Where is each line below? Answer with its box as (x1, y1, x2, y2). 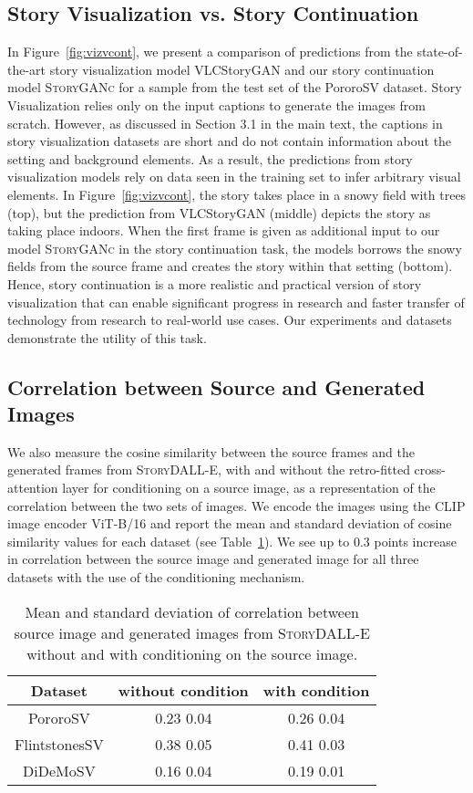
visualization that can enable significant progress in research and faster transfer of (7, 292, 465, 311)
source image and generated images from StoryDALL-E (14, 621, 370, 643)
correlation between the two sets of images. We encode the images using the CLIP (7, 496, 466, 515)
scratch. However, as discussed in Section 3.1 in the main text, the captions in (7, 113, 443, 132)
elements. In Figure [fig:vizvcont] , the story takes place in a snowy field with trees (7, 184, 467, 203)
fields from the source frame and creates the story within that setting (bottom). (7, 256, 453, 276)
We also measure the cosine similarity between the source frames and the (7, 442, 415, 461)
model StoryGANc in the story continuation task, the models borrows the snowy (7, 238, 462, 257)
